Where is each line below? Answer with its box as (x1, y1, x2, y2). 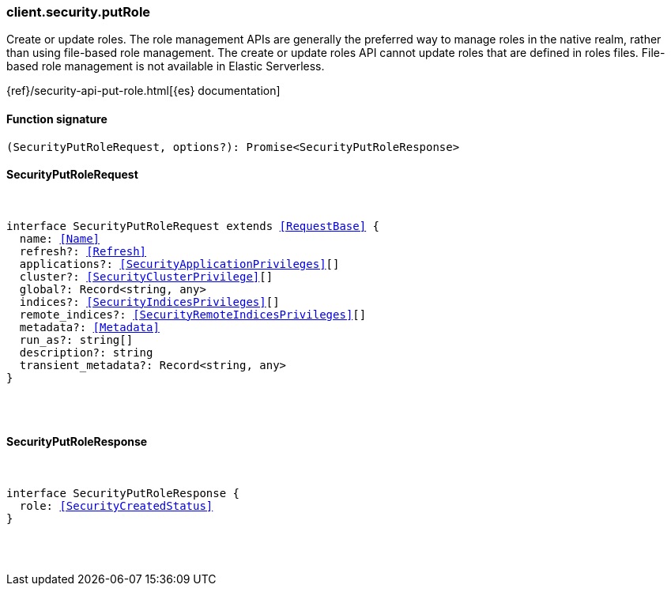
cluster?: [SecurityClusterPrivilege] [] (19, 270, 273, 283)
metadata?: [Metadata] (19, 320, 160, 334)
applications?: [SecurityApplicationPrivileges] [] (19, 257, 340, 270)
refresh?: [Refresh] (19, 244, 147, 258)
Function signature (6, 111, 107, 126)
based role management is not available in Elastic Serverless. (6, 59, 325, 74)
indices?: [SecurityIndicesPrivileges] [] (19, 295, 280, 308)
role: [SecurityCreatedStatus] (19, 500, 213, 513)
